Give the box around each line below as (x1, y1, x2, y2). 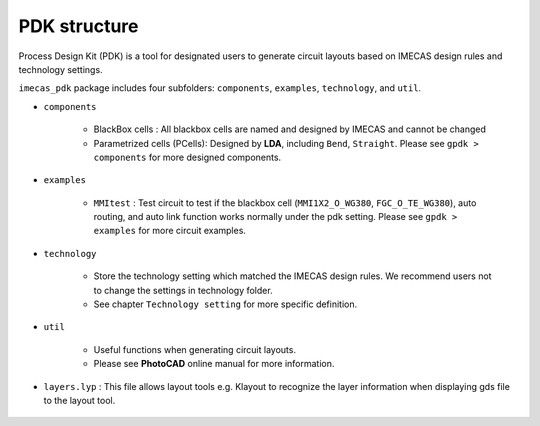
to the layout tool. (43, 394, 116, 406)
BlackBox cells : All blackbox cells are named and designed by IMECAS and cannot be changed (93, 123, 487, 135)
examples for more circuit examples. (93, 225, 247, 237)
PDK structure (18, 15, 139, 37)
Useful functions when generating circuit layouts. (93, 343, 297, 355)
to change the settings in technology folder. (93, 284, 274, 296)
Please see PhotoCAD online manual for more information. (93, 358, 335, 370)
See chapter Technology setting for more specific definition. (93, 298, 358, 310)
